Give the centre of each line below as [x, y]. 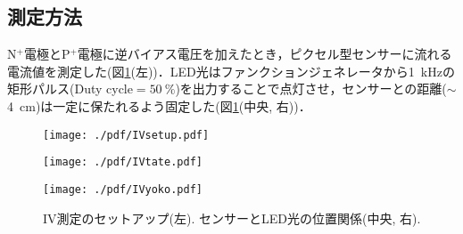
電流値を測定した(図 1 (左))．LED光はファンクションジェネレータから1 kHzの [231, 71]
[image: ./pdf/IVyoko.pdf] [123, 189]
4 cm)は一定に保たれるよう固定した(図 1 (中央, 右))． [159, 105]
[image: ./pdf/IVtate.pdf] [123, 162]
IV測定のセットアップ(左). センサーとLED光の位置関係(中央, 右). [232, 218]
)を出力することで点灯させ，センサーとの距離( [311, 89]
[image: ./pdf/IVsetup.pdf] [126, 135]
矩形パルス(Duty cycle [70, 89]
